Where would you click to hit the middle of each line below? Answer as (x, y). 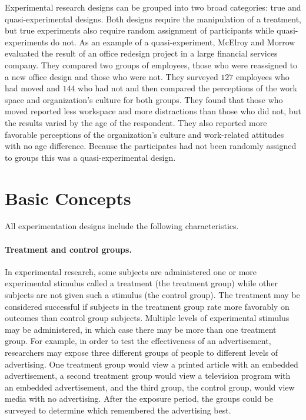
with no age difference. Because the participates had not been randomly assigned (151, 146)
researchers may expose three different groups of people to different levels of (142, 352)
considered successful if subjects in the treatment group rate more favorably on (147, 306)
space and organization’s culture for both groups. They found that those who (144, 99)
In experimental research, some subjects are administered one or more (131, 271)
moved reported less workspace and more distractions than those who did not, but (153, 111)
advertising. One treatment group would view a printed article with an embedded (152, 364)
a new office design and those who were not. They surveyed (112, 76)
